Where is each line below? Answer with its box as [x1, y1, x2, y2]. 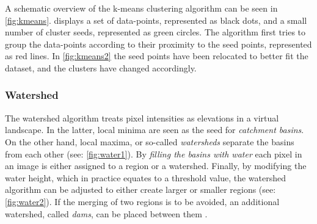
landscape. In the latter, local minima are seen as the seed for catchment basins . [5, 123, 304, 136]
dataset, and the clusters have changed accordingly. [5, 61, 197, 74]
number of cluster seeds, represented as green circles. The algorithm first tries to [5, 26, 306, 38]
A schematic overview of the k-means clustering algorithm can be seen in [5, 2, 278, 14]
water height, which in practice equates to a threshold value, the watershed [5, 171, 286, 184]
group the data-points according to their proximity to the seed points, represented [5, 37, 312, 50]
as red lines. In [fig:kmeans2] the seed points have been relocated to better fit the [5, 49, 308, 62]
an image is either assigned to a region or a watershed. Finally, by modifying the [5, 159, 307, 172]
